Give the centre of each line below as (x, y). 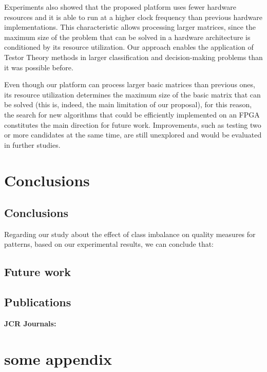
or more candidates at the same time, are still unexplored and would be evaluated (133, 135)
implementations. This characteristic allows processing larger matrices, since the (130, 27)
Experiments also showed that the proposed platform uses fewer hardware (120, 7)
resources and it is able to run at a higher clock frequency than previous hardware (133, 17)
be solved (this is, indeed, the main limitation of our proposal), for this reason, (128, 104)
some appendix (58, 358)
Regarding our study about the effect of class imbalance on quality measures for (130, 234)
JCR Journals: (30, 324)
